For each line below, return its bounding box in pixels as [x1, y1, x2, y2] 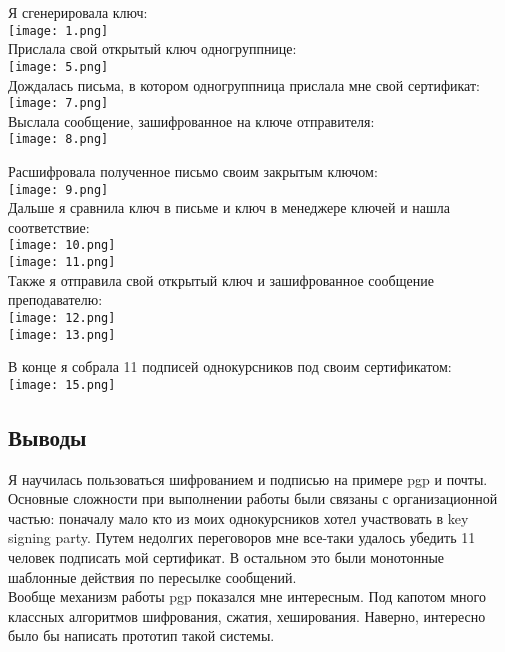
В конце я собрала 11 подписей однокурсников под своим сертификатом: [8, 356, 452, 377]
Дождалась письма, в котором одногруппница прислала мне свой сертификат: [8, 74, 480, 95]
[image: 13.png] [8, 327, 116, 342]
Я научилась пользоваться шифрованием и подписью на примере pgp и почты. [8, 468, 488, 489]
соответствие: [8, 216, 90, 237]
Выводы [8, 421, 87, 452]
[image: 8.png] [8, 132, 109, 147]
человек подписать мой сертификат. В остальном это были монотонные [8, 547, 445, 568]
